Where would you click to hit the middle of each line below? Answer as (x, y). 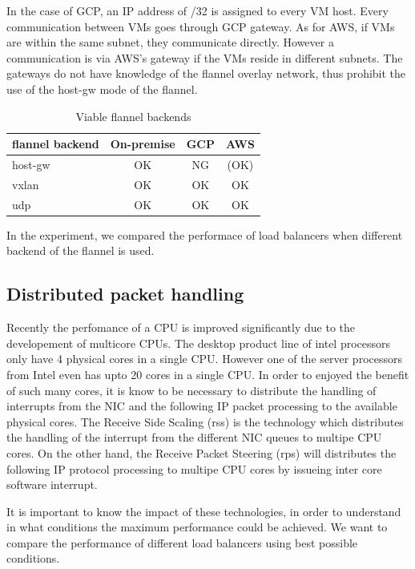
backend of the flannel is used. (81, 250)
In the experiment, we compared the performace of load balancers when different (205, 234)
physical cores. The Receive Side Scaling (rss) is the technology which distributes (205, 421)
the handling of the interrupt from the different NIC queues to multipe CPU (194, 437)
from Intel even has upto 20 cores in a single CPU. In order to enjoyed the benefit (208, 374)
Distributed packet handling (125, 294)
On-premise (143, 144)
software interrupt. (52, 484)
